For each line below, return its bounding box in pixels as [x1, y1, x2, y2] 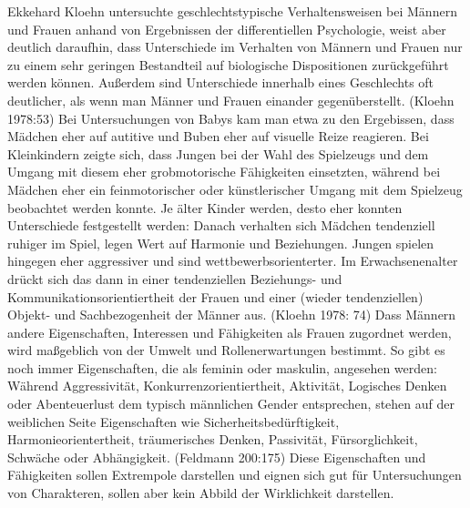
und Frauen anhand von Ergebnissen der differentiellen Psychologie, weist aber [7, 19, 446, 38]
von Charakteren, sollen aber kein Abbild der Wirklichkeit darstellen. [7, 483, 394, 503]
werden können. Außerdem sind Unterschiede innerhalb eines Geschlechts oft [7, 73, 434, 92]
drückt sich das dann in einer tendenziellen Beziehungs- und [7, 269, 342, 288]
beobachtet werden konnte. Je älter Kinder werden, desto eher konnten [7, 198, 403, 217]
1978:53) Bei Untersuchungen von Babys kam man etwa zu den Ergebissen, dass [7, 108, 455, 127]
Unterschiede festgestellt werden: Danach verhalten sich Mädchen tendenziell [7, 216, 435, 235]
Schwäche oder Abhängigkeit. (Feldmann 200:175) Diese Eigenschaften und [7, 447, 426, 466]
